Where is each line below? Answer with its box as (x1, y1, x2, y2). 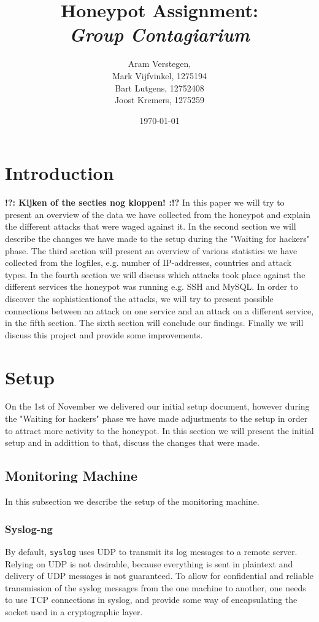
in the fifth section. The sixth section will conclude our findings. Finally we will (5, 316, 304, 329)
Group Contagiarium (69, 21, 250, 47)
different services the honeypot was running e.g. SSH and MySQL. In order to (5, 280, 298, 293)
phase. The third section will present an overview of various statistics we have (5, 244, 298, 257)
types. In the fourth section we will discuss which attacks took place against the (5, 268, 306, 281)
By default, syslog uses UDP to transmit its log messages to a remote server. (5, 545, 298, 558)
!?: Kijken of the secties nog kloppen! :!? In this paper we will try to (5, 196, 285, 209)
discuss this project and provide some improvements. (5, 328, 203, 341)
